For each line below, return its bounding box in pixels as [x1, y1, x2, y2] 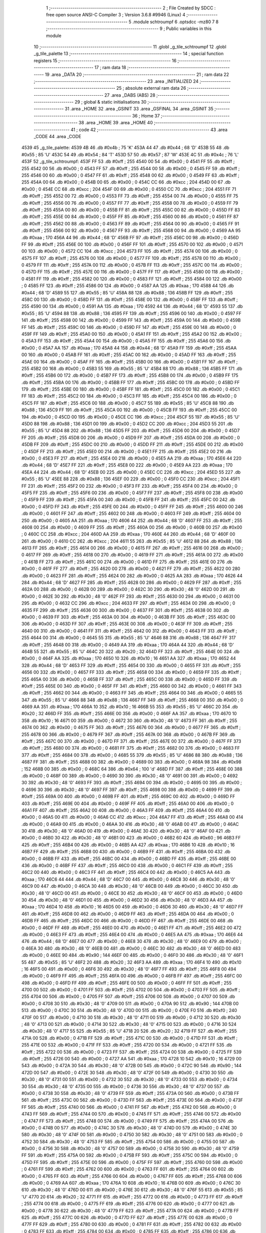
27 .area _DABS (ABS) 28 [104, 92, 156, 98]
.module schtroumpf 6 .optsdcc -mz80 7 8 [132, 19, 219, 25]
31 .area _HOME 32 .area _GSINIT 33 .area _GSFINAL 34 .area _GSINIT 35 [65, 106, 214, 112]
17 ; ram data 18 [94, 65, 127, 71]
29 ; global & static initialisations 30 [74, 99, 147, 105]
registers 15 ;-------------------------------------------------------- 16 [33, 57, 177, 64]
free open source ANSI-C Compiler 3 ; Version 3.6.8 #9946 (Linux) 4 [46, 12, 186, 18]
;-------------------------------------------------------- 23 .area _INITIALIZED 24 [33, 78, 199, 84]
